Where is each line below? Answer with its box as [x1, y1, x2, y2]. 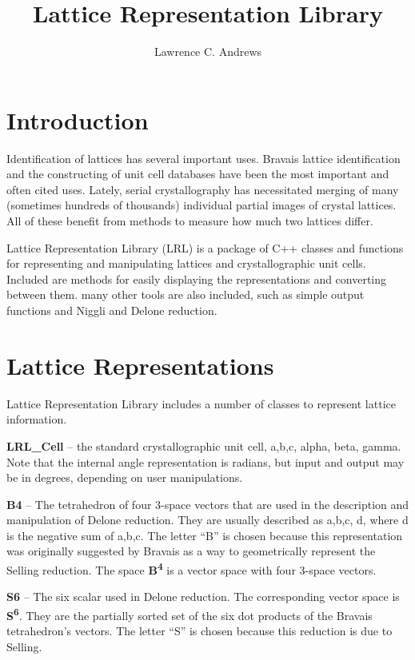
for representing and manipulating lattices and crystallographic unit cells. [6, 255, 366, 272]
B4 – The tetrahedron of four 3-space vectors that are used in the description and [6, 495, 409, 512]
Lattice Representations [6, 348, 274, 381]
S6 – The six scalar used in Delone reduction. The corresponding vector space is [6, 588, 400, 605]
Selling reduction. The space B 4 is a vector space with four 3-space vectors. [6, 559, 377, 578]
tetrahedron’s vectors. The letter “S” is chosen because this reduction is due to [6, 622, 393, 639]
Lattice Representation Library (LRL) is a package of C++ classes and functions [6, 239, 404, 256]
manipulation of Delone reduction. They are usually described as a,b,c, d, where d [6, 511, 409, 528]
